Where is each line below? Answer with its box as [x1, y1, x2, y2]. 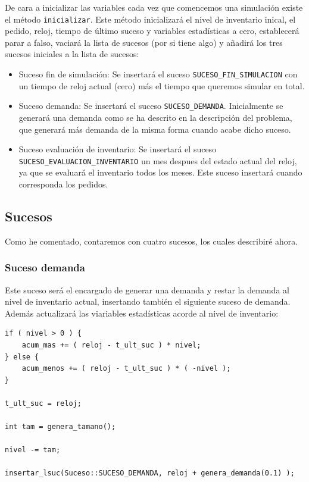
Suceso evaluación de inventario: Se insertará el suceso [18, 143, 217, 155]
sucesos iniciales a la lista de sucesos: [5, 48, 139, 60]
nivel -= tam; [5, 446, 61, 455]
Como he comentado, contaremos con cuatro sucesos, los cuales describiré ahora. [5, 234, 298, 247]
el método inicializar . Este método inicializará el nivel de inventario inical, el [5, 12, 296, 25]
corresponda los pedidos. [18, 177, 108, 190]
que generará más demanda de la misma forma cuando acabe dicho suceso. [18, 123, 291, 135]
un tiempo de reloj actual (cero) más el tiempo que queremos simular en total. [18, 79, 305, 92]
